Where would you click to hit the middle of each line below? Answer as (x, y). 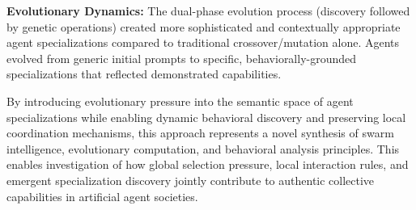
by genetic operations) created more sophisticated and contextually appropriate (204, 26)
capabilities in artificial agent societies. (102, 196)
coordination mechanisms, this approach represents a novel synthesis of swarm (200, 133)
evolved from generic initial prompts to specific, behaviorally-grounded (182, 58)
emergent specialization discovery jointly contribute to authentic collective (191, 180)
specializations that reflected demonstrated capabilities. (144, 74)
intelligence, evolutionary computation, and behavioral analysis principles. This (203, 148)
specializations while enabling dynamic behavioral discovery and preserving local (206, 117)
